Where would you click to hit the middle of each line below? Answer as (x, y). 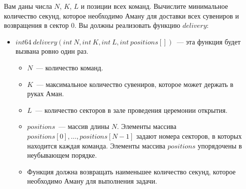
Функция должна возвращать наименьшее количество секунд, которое (131, 171)
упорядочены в (220, 145)
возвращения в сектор (37, 25)
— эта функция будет (209, 41)
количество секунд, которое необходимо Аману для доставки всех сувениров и (122, 15)
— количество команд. (70, 67)
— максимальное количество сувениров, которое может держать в (135, 84)
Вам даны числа (28, 6)
